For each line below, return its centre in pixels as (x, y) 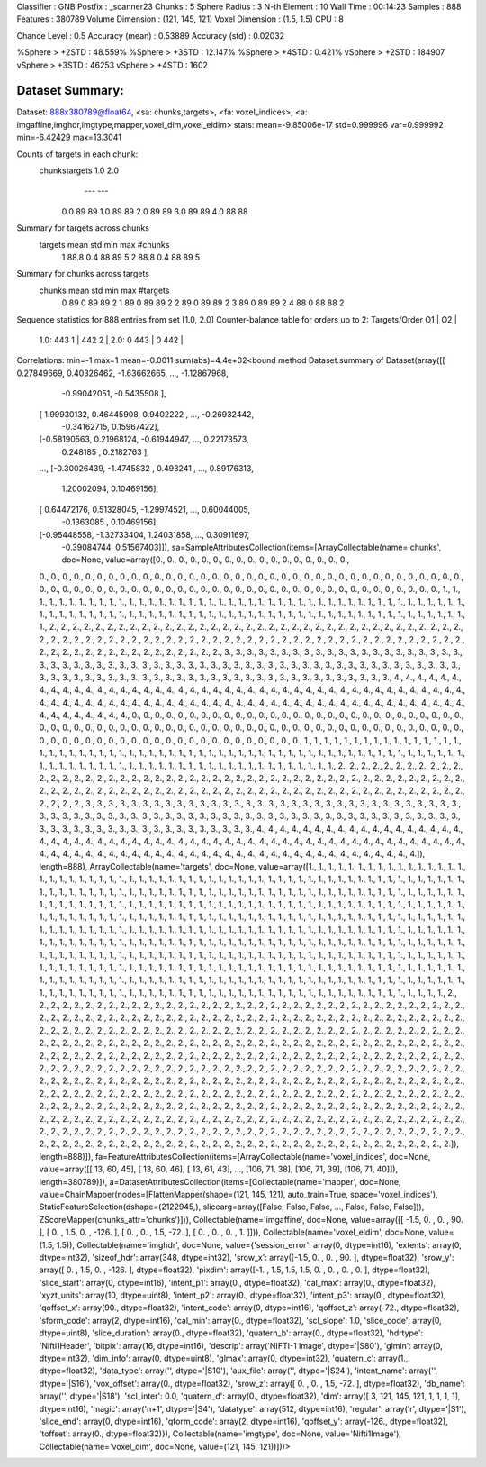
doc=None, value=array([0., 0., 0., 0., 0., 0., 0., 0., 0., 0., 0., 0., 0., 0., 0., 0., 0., (206, 560)
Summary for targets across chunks (83, 228)
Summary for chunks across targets (83, 274)
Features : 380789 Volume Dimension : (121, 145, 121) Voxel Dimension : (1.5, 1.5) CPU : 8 (180, 19)
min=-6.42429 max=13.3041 (69, 137)
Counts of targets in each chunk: (77, 154)
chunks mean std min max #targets (104, 290)
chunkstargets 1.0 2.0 (79, 170)
